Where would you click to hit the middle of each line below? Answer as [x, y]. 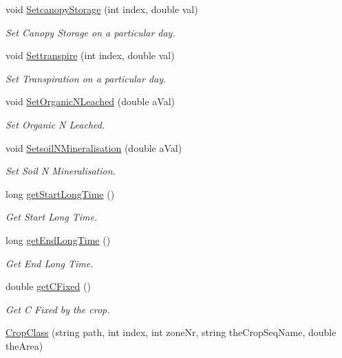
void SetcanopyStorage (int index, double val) [102, 9]
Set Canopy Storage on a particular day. [90, 32]
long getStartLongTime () [60, 193]
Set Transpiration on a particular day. [86, 78]
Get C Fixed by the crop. [58, 309]
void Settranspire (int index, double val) [90, 55]
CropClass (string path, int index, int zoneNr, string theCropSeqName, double [171, 332]
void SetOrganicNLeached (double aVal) [90, 101]
